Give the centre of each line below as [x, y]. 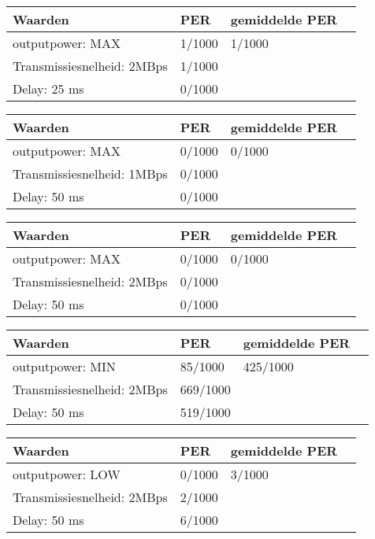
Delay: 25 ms [48, 89]
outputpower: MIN [64, 366]
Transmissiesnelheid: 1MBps [90, 174]
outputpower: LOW [67, 474]
